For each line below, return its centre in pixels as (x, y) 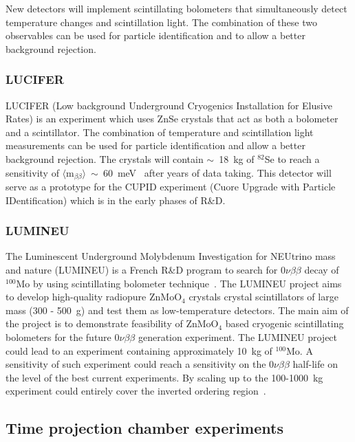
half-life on (315, 364)
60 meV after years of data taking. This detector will (217, 172)
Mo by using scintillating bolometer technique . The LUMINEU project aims (179, 283)
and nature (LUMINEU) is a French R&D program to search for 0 (146, 270)
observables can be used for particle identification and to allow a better (155, 35)
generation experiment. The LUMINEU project (238, 336)
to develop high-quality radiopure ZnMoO (94, 297)
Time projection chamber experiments (144, 428)
